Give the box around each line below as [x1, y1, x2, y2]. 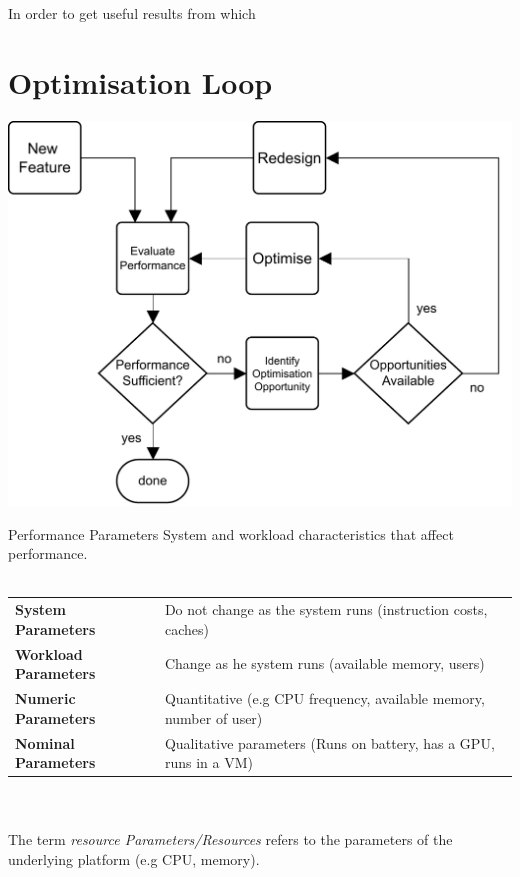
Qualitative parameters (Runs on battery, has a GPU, [164, 732, 495, 753]
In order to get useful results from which [8, 3, 256, 23]
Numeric [15, 688, 76, 709]
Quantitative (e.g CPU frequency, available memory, [164, 688, 485, 709]
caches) [164, 618, 209, 639]
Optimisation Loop [8, 61, 273, 102]
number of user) [164, 707, 263, 728]
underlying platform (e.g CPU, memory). [8, 849, 260, 869]
